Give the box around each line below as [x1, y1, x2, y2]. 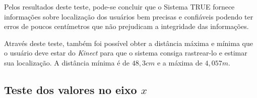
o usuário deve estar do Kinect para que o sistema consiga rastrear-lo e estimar [4, 47, 247, 58]
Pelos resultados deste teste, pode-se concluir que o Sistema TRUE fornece [4, 1, 235, 11]
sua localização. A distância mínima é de [4, 57, 130, 67]
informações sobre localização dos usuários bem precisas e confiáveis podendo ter [4, 11, 253, 21]
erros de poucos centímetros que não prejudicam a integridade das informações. [4, 21, 249, 31]
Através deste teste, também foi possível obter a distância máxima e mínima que [4, 37, 253, 48]
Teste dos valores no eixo [4, 81, 137, 97]
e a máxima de [157, 57, 203, 67]
